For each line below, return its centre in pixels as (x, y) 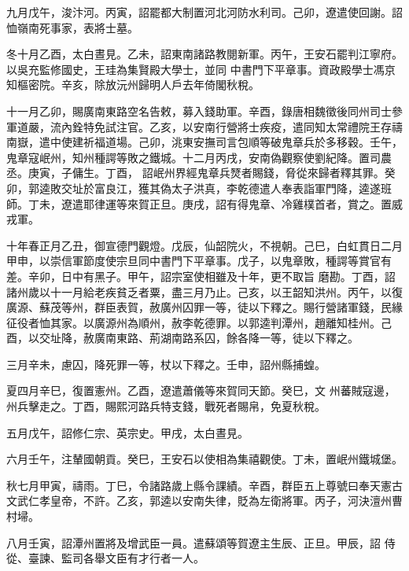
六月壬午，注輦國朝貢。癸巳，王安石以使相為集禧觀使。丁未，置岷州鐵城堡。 (204, 459)
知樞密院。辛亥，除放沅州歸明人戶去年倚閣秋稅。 (133, 85)
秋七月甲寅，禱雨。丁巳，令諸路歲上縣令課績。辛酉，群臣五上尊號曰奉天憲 (199, 485)
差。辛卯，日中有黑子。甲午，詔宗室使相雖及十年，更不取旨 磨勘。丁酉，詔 (201, 276)
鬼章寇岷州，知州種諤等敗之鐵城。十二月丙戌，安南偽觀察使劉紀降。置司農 (199, 157)
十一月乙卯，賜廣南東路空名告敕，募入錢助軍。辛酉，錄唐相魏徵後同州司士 (199, 111)
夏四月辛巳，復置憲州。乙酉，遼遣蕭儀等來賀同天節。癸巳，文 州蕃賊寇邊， (201, 390)
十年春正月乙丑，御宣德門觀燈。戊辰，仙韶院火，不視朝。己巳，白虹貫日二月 (204, 245)
